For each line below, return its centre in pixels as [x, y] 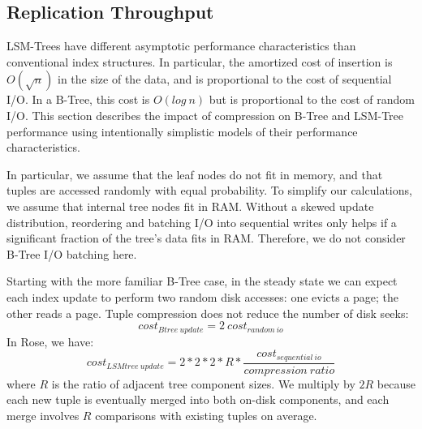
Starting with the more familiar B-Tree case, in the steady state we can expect [202, 281]
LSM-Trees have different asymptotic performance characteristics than [181, 46]
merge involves [43, 415]
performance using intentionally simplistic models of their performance [182, 131]
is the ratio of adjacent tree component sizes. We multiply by [203, 383]
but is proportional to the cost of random [312, 99]
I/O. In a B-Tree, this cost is [78, 99]
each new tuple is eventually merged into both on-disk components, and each [198, 399]
